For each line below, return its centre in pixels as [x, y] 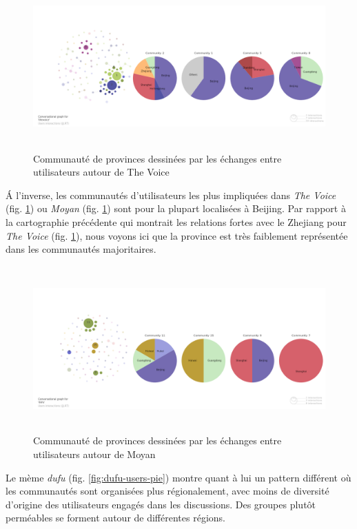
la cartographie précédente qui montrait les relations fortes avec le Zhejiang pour [176, 222]
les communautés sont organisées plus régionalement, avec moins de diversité [167, 491]
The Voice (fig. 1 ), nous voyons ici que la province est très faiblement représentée [177, 235]
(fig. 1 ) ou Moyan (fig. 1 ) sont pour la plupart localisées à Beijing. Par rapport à [176, 208]
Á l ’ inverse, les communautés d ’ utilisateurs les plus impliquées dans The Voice [171, 195]
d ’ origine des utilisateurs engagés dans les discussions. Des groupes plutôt [161, 504]
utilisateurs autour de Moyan [94, 454]
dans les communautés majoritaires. [81, 249]
